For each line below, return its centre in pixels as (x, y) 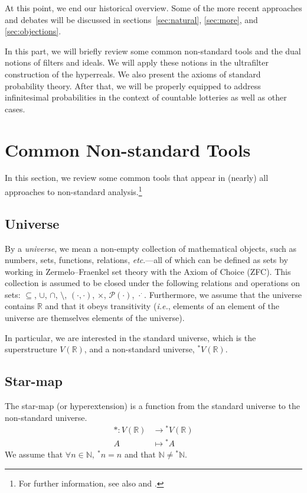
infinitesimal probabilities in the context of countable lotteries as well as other (146, 97)
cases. (15, 108)
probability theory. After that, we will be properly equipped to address (133, 85)
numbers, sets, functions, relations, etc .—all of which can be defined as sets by (146, 260)
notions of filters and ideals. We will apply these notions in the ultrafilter (137, 62)
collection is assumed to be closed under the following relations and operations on (152, 283)
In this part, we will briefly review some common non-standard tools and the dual (153, 51)
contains (20, 306)
